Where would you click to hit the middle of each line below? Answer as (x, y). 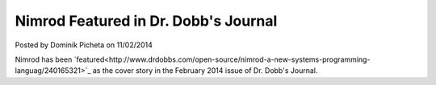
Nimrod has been (44, 59)
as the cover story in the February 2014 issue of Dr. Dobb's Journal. (205, 71)
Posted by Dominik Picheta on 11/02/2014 (84, 45)
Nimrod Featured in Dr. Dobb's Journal (146, 21)
